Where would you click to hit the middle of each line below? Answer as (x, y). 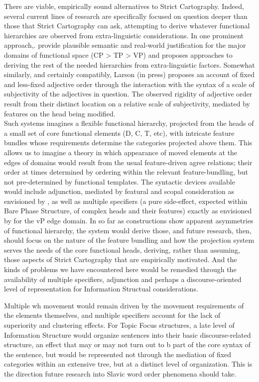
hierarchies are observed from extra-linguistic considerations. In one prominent (124, 35)
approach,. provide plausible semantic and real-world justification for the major (125, 45)
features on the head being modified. (60, 113)
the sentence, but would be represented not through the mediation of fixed (118, 354)
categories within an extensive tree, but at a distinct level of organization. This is (128, 364)
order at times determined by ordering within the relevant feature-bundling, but (126, 172)
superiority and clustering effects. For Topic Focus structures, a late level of (119, 325)
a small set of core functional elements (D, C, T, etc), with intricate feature (119, 133)
